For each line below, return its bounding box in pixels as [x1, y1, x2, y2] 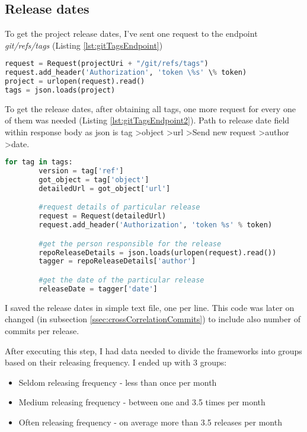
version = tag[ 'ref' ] [39, 167, 124, 176]
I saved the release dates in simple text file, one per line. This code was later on [5, 301, 295, 313]
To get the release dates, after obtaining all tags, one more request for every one [5, 102, 296, 115]
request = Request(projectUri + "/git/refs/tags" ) [5, 59, 209, 68]
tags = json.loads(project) [5, 86, 116, 95]
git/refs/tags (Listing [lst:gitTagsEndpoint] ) [5, 39, 163, 51]
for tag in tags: [5, 158, 73, 167]
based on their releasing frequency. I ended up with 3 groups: [5, 356, 227, 369]
